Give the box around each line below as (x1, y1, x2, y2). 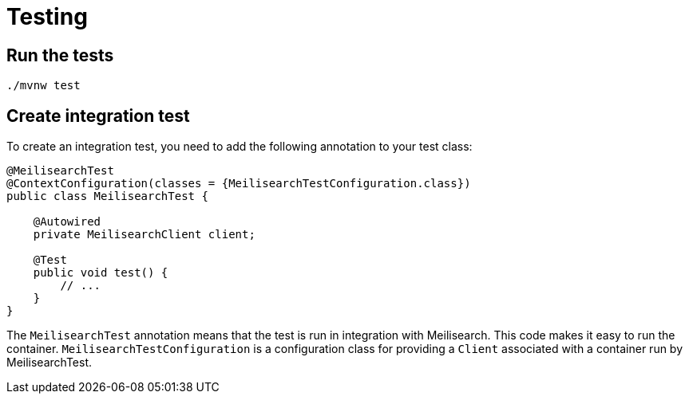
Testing (6, 3, 88, 30)
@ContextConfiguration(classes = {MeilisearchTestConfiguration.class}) (6, 177, 471, 190)
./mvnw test (6, 79, 81, 92)
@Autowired (33, 215, 101, 229)
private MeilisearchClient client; (33, 228, 255, 241)
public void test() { (33, 266, 168, 280)
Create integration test (6, 105, 190, 126)
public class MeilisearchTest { (6, 190, 208, 203)
